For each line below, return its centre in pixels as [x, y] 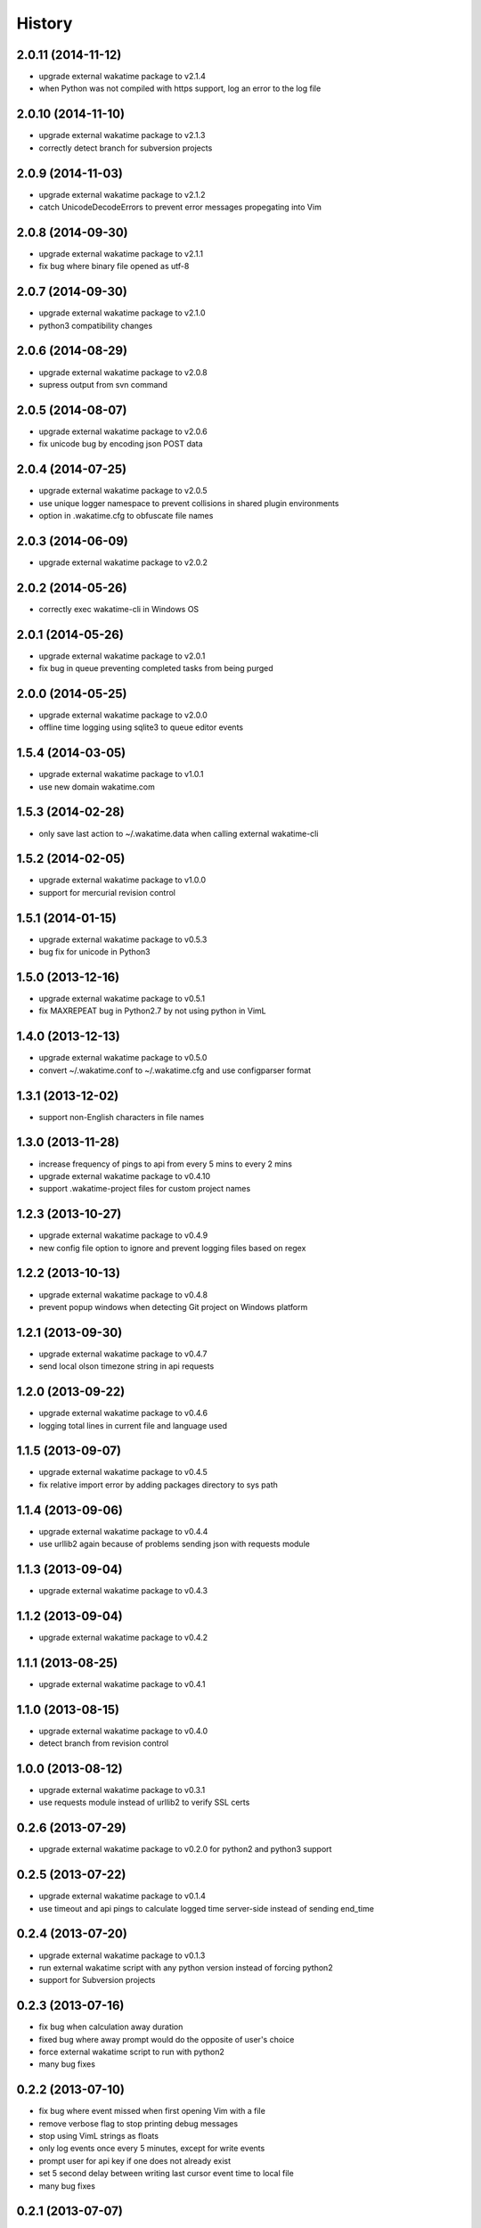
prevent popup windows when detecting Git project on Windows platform [173, 1306]
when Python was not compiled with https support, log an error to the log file [180, 88]
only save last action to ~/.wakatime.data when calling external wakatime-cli [179, 833]
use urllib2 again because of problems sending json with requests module [175, 1544]
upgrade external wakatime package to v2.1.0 [122, 313]
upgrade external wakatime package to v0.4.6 [123, 1413]
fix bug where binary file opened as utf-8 [114, 266]
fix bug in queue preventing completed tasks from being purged [156, 668]
